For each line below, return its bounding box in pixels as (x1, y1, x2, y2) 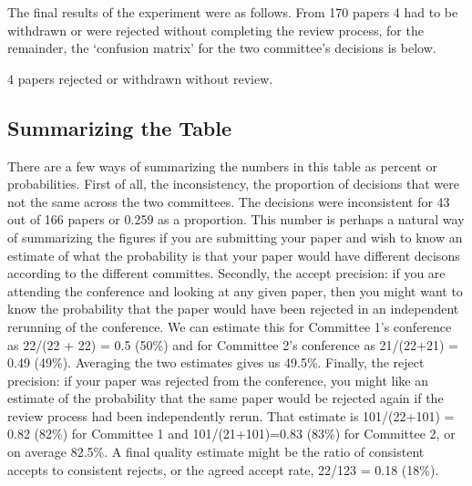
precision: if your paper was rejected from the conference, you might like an (7, 370, 428, 389)
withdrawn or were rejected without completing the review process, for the (7, 20, 424, 39)
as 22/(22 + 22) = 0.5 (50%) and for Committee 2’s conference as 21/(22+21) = (7, 335, 458, 354)
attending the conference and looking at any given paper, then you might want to (7, 281, 463, 300)
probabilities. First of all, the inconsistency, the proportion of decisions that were (7, 174, 459, 193)
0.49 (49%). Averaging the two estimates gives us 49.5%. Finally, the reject (7, 353, 425, 372)
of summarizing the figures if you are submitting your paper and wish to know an (7, 227, 463, 246)
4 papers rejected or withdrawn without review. (7, 68, 273, 88)
